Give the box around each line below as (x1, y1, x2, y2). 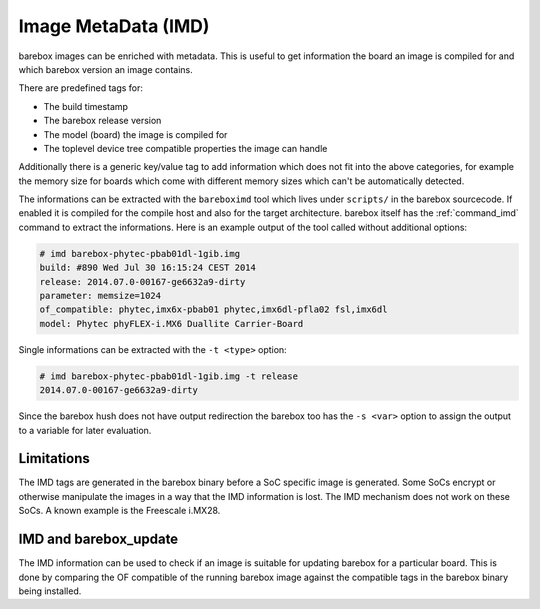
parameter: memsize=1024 (39, 290, 162, 301)
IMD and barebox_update (18, 531, 179, 548)
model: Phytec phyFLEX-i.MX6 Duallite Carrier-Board (39, 318, 304, 329)
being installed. (18, 585, 82, 597)
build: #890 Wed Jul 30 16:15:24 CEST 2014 (39, 262, 257, 274)
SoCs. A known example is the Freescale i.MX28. (18, 505, 221, 517)
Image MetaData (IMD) (18, 15, 210, 37)
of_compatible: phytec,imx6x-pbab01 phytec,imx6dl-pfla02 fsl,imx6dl (39, 304, 388, 315)
